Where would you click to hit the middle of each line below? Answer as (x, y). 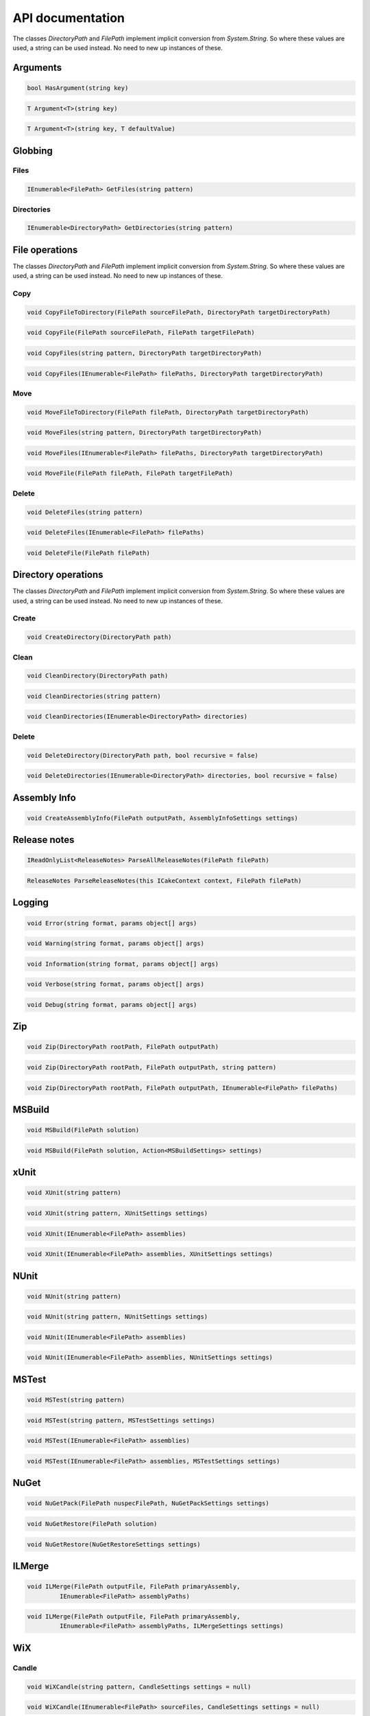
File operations (45, 250)
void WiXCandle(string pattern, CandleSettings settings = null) (139, 1686)
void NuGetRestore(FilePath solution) (92, 1523)
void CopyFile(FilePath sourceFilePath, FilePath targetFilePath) (141, 333)
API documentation (69, 18)
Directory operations (58, 575)
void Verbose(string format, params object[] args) (116, 984)
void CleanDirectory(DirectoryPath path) (98, 676)
